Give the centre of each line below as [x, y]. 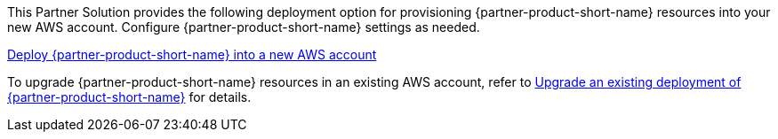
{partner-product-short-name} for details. [129, 97]
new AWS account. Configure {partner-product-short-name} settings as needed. [244, 27]
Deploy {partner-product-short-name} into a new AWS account [192, 54]
